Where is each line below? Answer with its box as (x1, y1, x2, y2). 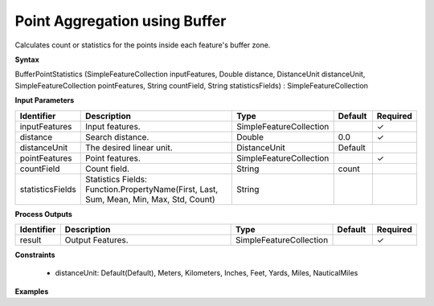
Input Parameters (14, 96, 75, 105)
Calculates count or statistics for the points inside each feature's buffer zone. (14, 40, 271, 50)
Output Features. (64, 234, 129, 245)
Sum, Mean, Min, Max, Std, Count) (84, 194, 215, 205)
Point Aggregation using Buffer (14, 12, 227, 30)
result (19, 234, 42, 245)
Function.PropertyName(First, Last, (84, 183, 219, 194)
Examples (14, 286, 49, 296)
